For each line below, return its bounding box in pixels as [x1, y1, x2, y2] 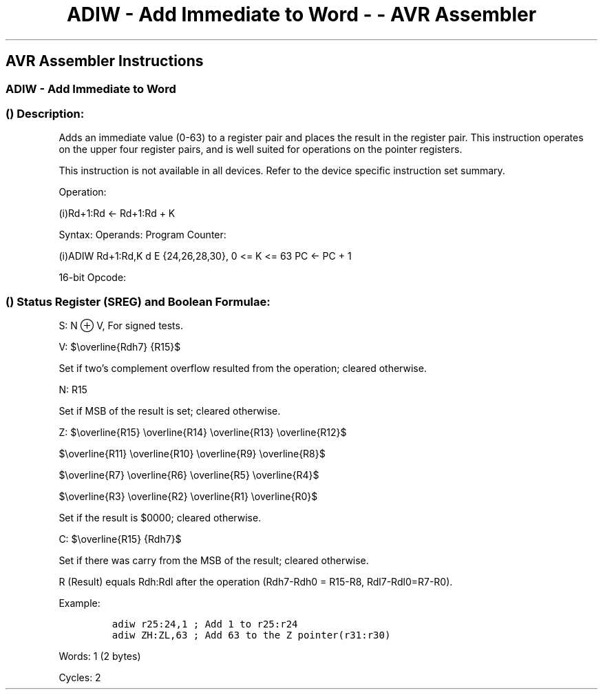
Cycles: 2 [59, 672, 101, 684]
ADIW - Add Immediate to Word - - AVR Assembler [66, 3, 537, 26]
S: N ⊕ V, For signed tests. [59, 320, 183, 332]
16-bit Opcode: [59, 271, 127, 284]
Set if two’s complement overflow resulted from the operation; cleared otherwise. [59, 362, 427, 375]
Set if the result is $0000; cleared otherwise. [59, 512, 262, 524]
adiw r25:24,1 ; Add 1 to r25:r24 [112, 619, 298, 630]
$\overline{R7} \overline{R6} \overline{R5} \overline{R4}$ [59, 469, 319, 481]
